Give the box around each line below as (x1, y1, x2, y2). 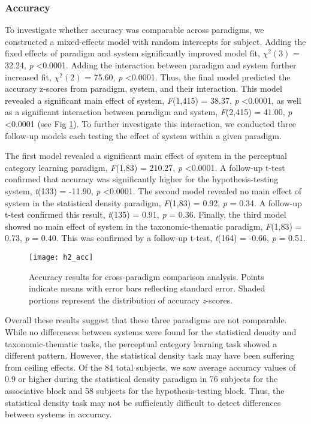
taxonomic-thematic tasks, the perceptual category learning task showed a (5, 337, 277, 350)
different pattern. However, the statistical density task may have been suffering (5, 349, 295, 362)
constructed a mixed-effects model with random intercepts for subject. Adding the (5, 35, 306, 47)
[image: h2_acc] (29, 252, 93, 261)
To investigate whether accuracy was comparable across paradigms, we (5, 23, 264, 36)
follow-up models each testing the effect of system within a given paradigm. (5, 129, 282, 142)
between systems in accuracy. (5, 408, 112, 420)
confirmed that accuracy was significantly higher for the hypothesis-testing (5, 173, 279, 185)
